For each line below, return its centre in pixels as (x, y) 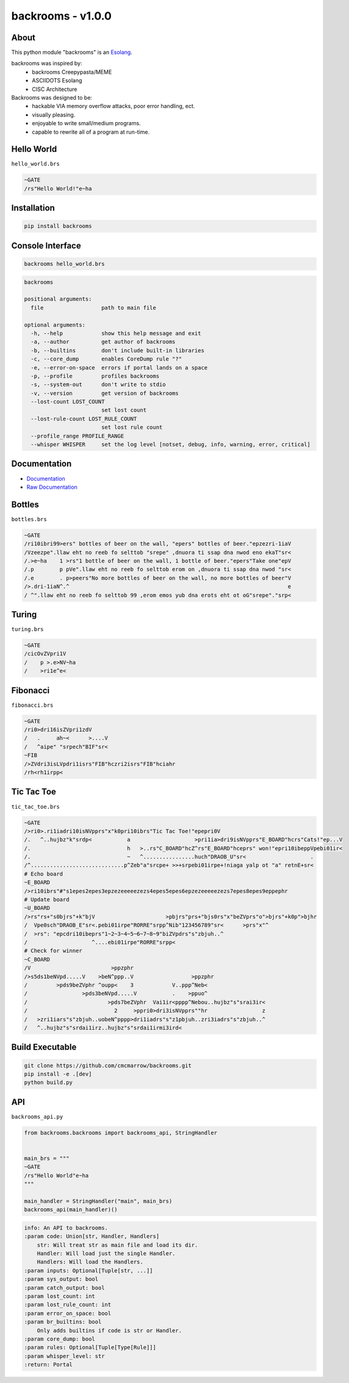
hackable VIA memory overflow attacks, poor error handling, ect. (113, 106)
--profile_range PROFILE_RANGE (77, 436)
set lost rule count (132, 427)
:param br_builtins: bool (63, 1322)
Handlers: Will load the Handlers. (90, 1262)
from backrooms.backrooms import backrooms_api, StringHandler (121, 1133)
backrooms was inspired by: (47, 64)
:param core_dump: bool (60, 1339)
